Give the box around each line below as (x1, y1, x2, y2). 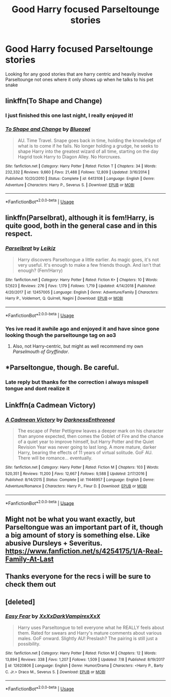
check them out (5, 580, 56, 589)
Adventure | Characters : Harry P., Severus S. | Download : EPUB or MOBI (5, 182, 135, 188)
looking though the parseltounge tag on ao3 (5, 331, 116, 338)
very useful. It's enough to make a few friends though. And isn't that (17, 262, 161, 268)
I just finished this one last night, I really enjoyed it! (5, 112, 133, 119)
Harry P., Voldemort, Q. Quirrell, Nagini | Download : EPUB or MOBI (5, 296, 123, 301)
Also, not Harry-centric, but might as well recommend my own (12, 343, 144, 350)
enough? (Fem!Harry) (17, 267, 63, 273)
